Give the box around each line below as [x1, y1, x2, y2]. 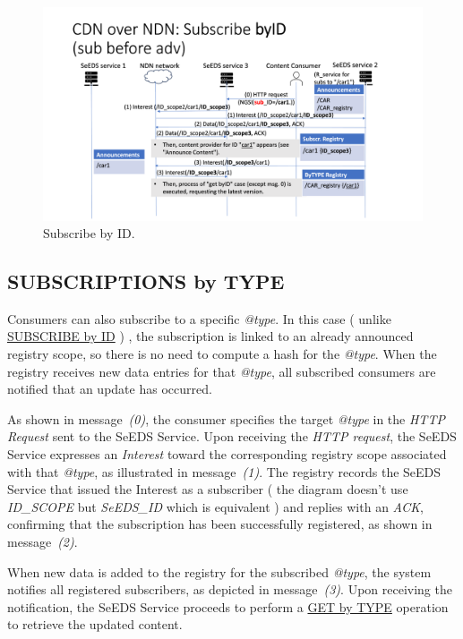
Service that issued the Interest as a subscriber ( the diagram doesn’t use [7, 480, 408, 498]
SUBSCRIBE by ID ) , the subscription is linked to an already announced [7, 327, 414, 345]
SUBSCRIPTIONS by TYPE [7, 268, 285, 295]
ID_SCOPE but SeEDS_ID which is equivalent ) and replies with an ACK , [7, 497, 424, 515]
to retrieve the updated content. [7, 615, 183, 634]
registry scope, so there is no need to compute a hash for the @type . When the [7, 345, 437, 363]
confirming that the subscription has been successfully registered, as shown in [7, 515, 433, 533]
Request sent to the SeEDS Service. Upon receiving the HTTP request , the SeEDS [7, 427, 457, 446]
